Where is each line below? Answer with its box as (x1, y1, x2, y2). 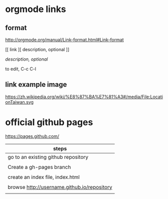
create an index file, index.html (8, 173, 80, 180)
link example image (5, 80, 67, 89)
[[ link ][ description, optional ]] (5, 47, 70, 52)
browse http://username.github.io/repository (8, 183, 113, 190)
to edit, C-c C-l (5, 66, 37, 72)
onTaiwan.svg (5, 99, 34, 105)
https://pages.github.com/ (5, 133, 59, 139)
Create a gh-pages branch (8, 163, 71, 170)
